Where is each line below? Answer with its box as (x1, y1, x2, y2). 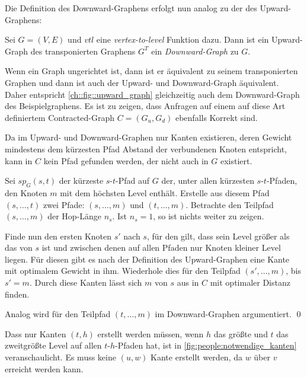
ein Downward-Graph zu (151, 44, 239, 57)
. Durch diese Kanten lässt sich (29, 276, 142, 289)
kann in (5, 154, 33, 167)
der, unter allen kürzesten (161, 174, 254, 187)
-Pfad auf (116, 174, 150, 187)
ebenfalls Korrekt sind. (175, 111, 258, 123)
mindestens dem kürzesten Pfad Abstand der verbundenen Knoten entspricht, (5, 142, 287, 155)
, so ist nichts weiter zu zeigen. (153, 210, 264, 222)
